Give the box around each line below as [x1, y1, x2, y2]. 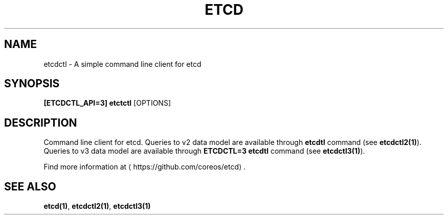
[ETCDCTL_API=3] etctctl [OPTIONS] [43, 99, 171, 108]
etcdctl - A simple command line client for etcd [43, 59, 201, 68]
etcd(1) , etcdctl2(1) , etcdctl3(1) [43, 202, 151, 211]
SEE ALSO [4, 180, 56, 193]
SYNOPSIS [4, 77, 60, 90]
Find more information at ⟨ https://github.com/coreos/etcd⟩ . [43, 162, 246, 172]
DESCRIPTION [4, 116, 77, 129]
